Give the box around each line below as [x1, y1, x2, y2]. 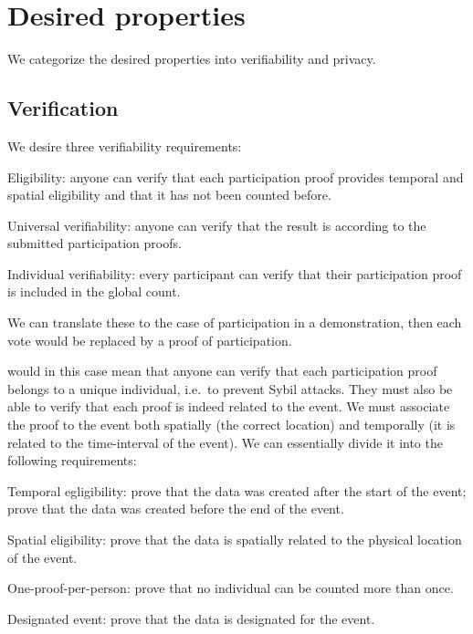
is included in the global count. [7, 282, 181, 301]
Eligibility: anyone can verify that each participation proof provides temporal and [7, 167, 464, 186]
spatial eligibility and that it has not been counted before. [7, 185, 331, 204]
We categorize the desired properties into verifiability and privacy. [7, 49, 376, 68]
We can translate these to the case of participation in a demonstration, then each [7, 313, 462, 332]
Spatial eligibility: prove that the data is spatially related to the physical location [7, 530, 462, 549]
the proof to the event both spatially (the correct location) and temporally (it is [7, 415, 456, 434]
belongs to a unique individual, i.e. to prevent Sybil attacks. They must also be [7, 379, 453, 398]
